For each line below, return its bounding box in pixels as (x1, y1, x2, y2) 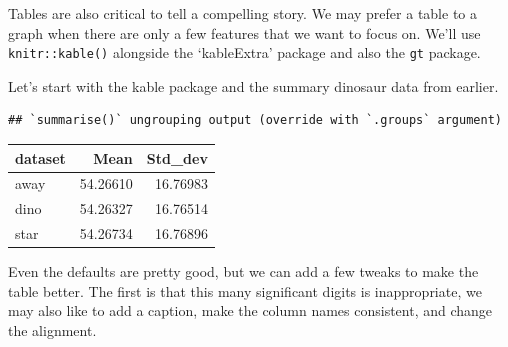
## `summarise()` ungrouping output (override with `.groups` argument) (8, 113, 502, 128)
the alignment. (8, 319, 97, 340)
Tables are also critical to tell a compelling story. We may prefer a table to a (8, 3, 477, 23)
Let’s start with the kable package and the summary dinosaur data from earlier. (8, 75, 499, 96)
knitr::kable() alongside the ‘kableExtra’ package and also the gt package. (8, 42, 481, 63)
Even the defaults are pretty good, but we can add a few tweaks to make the (8, 261, 479, 282)
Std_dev (146, 147, 208, 168)
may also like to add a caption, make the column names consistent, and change (8, 300, 493, 321)
